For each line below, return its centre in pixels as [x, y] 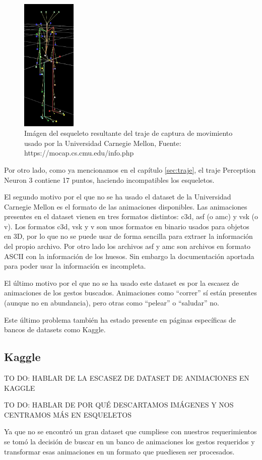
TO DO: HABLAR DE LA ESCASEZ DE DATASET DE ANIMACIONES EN [127, 378]
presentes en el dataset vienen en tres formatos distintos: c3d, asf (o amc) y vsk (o [131, 216]
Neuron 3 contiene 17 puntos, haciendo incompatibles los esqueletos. [109, 180]
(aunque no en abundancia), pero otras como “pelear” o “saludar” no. [112, 303]
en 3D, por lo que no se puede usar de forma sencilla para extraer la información [128, 236]
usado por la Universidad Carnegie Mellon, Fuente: [103, 143]
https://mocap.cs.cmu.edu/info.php [79, 153]
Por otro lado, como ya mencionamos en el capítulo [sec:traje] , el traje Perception [130, 169]
